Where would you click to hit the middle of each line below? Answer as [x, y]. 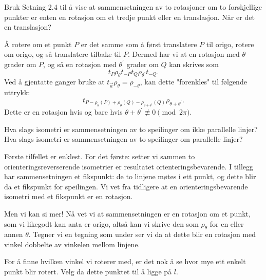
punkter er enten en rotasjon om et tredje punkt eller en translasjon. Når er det [129, 17]
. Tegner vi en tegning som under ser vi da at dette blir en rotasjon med [142, 234]
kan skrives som [194, 64]
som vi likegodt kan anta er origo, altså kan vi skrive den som [101, 223]
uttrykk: [17, 92]
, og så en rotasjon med [80, 64]
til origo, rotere [230, 44]
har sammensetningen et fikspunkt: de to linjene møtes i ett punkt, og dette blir [130, 176]
